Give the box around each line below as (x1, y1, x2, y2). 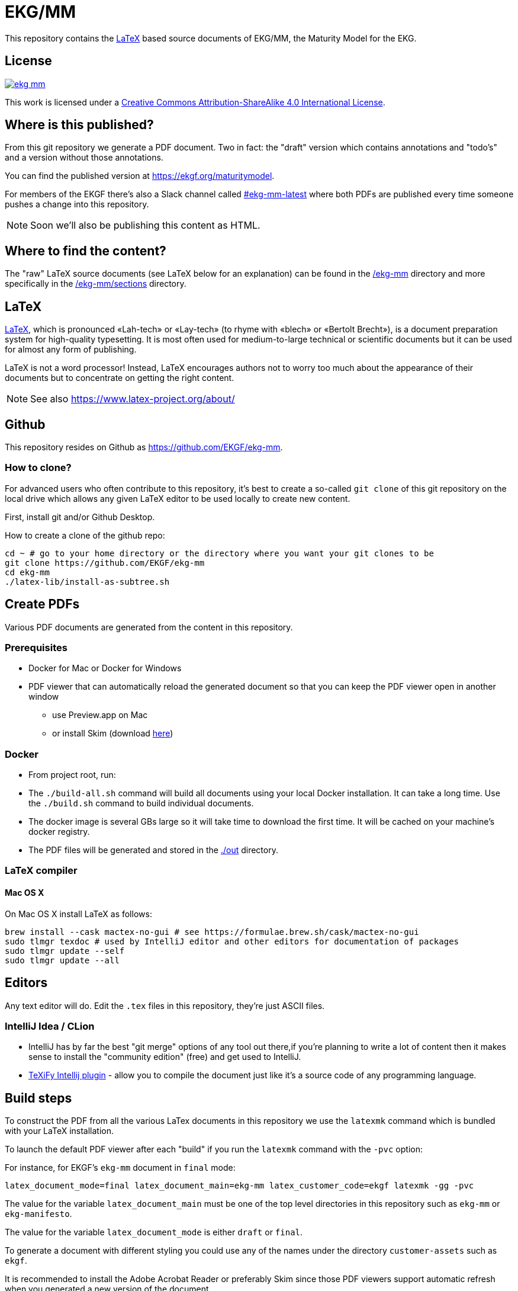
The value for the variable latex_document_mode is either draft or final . (5, 1227, 303, 1238)
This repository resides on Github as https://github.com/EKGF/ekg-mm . (5, 441, 283, 452)
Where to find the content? (5, 243, 166, 258)
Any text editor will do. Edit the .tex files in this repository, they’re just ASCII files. (5, 1000, 325, 1011)
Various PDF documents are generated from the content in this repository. (5, 622, 293, 632)
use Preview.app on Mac (52, 710, 148, 720)
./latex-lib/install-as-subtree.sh (5, 576, 170, 587)
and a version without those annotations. (5, 152, 163, 163)
